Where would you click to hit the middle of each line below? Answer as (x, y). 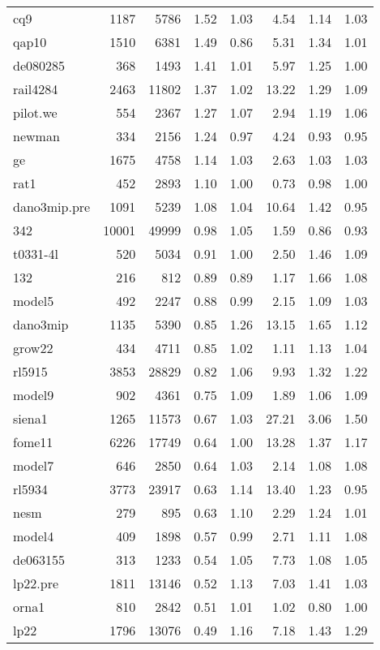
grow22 (33, 348)
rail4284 (36, 89)
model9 (34, 395)
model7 (34, 465)
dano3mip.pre (52, 207)
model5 (34, 301)
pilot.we (35, 112)
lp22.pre (36, 583)
